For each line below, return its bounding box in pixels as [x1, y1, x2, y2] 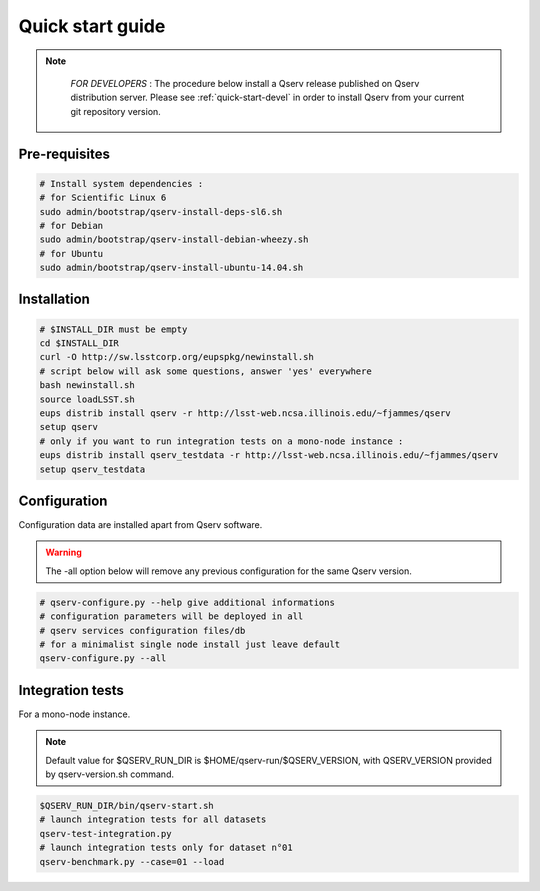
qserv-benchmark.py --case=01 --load [39, 856, 225, 867]
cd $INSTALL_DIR [39, 338, 120, 349]
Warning [45, 546, 82, 559]
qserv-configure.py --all [39, 653, 167, 664]
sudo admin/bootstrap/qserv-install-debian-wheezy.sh [39, 234, 309, 245]
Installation [18, 291, 90, 308]
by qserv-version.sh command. [45, 768, 175, 780]
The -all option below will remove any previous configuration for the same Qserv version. [45, 565, 412, 577]
